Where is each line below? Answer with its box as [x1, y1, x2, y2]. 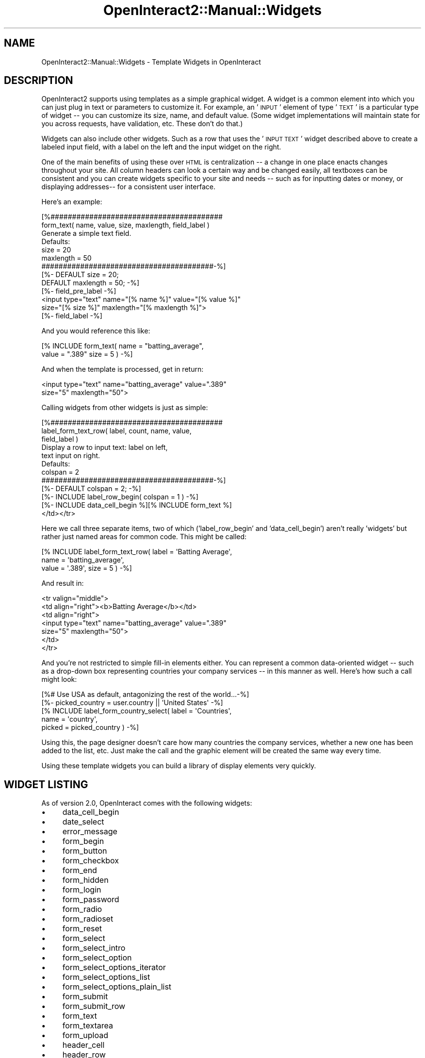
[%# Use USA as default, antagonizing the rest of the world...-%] [41, 690, 249, 699]
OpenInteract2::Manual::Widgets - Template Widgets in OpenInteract [41, 57, 261, 66]
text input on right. [41, 451, 100, 460]
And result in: [41, 579, 84, 588]
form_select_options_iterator [62, 962, 166, 973]
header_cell [62, 1040, 105, 1050]
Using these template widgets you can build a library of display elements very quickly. [41, 761, 316, 770]
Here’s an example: [41, 198, 102, 206]
